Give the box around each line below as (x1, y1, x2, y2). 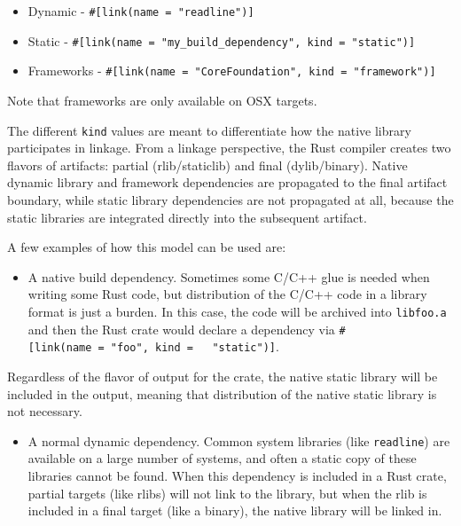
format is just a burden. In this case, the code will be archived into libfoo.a (27, 302, 447, 320)
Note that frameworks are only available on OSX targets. (7, 90, 317, 109)
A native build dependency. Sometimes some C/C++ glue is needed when (27, 267, 430, 286)
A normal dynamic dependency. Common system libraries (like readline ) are (27, 431, 450, 450)
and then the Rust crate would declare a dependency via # (27, 319, 346, 338)
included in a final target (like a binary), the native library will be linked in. (27, 501, 442, 520)
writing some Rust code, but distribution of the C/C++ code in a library (27, 285, 427, 303)
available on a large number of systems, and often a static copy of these (27, 449, 417, 467)
